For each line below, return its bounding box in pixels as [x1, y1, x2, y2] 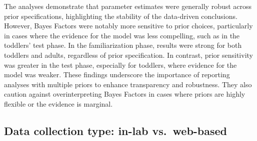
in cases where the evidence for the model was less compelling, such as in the [4, 30, 240, 40]
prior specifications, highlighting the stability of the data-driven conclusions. [4, 10, 237, 21]
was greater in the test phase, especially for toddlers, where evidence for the [4, 59, 237, 70]
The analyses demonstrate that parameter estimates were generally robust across [4, 1, 252, 11]
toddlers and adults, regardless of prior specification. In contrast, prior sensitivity [4, 49, 253, 60]
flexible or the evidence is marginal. [4, 98, 113, 109]
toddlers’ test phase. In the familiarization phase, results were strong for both [4, 40, 242, 50]
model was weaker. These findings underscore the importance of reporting [4, 69, 230, 80]
